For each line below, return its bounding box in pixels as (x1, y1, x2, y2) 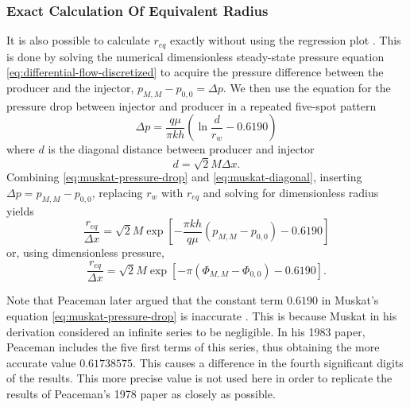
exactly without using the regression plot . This (170, 32, 401, 48)
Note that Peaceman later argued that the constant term (6, 292, 284, 308)
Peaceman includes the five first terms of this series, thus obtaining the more (6, 339, 380, 355)
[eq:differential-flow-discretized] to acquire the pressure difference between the (6, 64, 384, 80)
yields (6, 202, 34, 219)
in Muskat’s (321, 292, 379, 308)
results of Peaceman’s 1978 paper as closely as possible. (6, 386, 276, 402)
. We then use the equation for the (222, 79, 391, 95)
